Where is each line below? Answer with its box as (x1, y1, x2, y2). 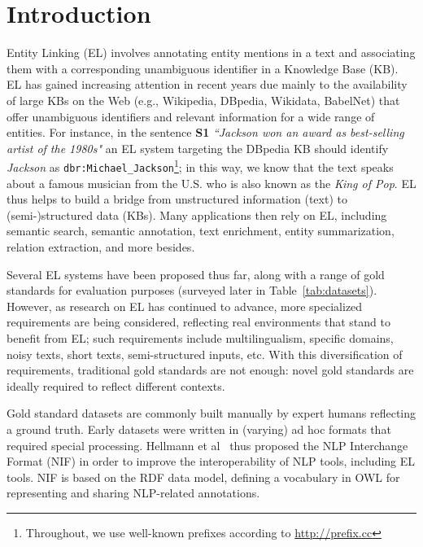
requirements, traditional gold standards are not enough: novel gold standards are (7, 361, 414, 379)
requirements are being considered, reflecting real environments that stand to (7, 313, 390, 330)
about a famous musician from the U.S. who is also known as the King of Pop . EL (7, 174, 416, 191)
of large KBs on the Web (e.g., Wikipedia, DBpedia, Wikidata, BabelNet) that (7, 91, 400, 108)
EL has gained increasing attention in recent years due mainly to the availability (7, 76, 408, 93)
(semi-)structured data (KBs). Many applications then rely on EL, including (7, 206, 387, 223)
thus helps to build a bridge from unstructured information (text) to (7, 190, 347, 208)
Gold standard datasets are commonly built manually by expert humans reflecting (7, 405, 416, 422)
